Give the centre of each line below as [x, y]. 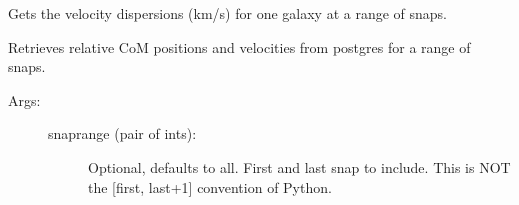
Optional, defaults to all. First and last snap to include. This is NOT [299, 166]
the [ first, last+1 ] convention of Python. [210, 186]
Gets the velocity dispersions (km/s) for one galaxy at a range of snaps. [228, 13]
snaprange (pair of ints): [122, 133]
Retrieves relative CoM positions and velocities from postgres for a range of [239, 46]
